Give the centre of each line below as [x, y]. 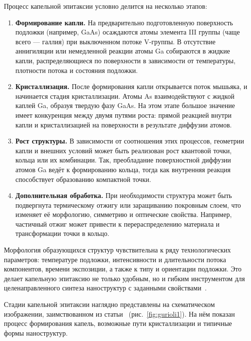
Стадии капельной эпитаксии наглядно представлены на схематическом [109, 304]
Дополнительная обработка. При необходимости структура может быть [124, 195]
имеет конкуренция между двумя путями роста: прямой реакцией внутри [123, 115]
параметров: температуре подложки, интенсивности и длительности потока [115, 259]
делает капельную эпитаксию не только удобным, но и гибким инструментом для [125, 278]
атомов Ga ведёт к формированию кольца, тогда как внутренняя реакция [123, 169]
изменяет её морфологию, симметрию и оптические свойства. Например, [124, 214]
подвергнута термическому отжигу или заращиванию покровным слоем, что [128, 205]
